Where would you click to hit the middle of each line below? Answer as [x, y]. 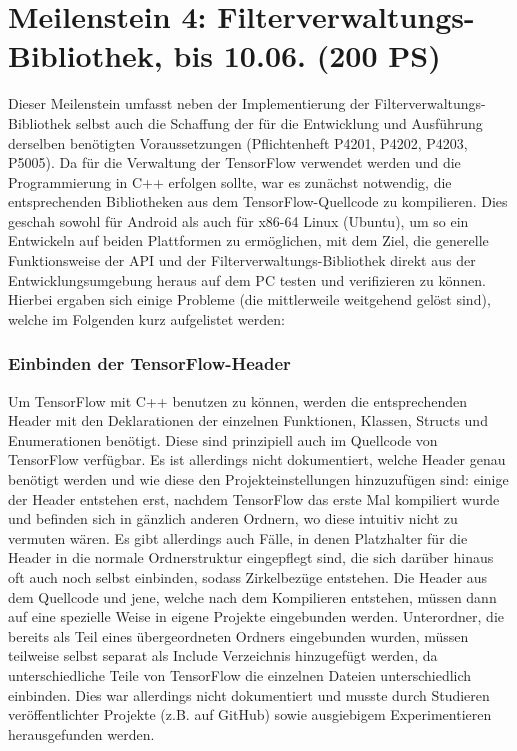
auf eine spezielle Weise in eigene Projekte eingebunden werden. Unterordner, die [256, 616]
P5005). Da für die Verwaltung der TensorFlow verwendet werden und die [234, 162]
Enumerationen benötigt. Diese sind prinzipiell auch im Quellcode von [223, 439]
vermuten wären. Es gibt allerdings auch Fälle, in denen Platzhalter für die [238, 537]
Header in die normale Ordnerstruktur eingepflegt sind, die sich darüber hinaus [251, 557]
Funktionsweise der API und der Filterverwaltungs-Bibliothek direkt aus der [242, 260]
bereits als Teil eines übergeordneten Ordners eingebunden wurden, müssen [238, 635]
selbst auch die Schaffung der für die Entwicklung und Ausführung [279, 122]
